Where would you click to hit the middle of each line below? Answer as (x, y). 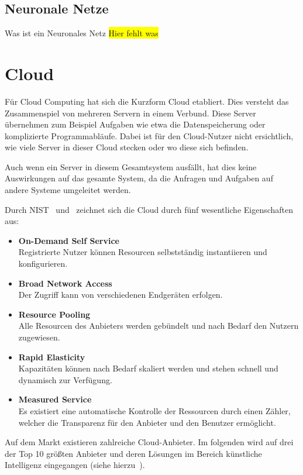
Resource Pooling (54, 314)
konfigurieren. (43, 264)
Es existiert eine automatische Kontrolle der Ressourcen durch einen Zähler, (154, 410)
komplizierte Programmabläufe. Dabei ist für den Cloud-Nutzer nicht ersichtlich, (149, 135)
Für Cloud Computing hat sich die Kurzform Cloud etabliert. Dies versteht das (147, 101)
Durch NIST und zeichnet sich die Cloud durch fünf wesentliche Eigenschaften (149, 209)
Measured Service (55, 399)
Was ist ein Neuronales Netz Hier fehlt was (82, 33)
